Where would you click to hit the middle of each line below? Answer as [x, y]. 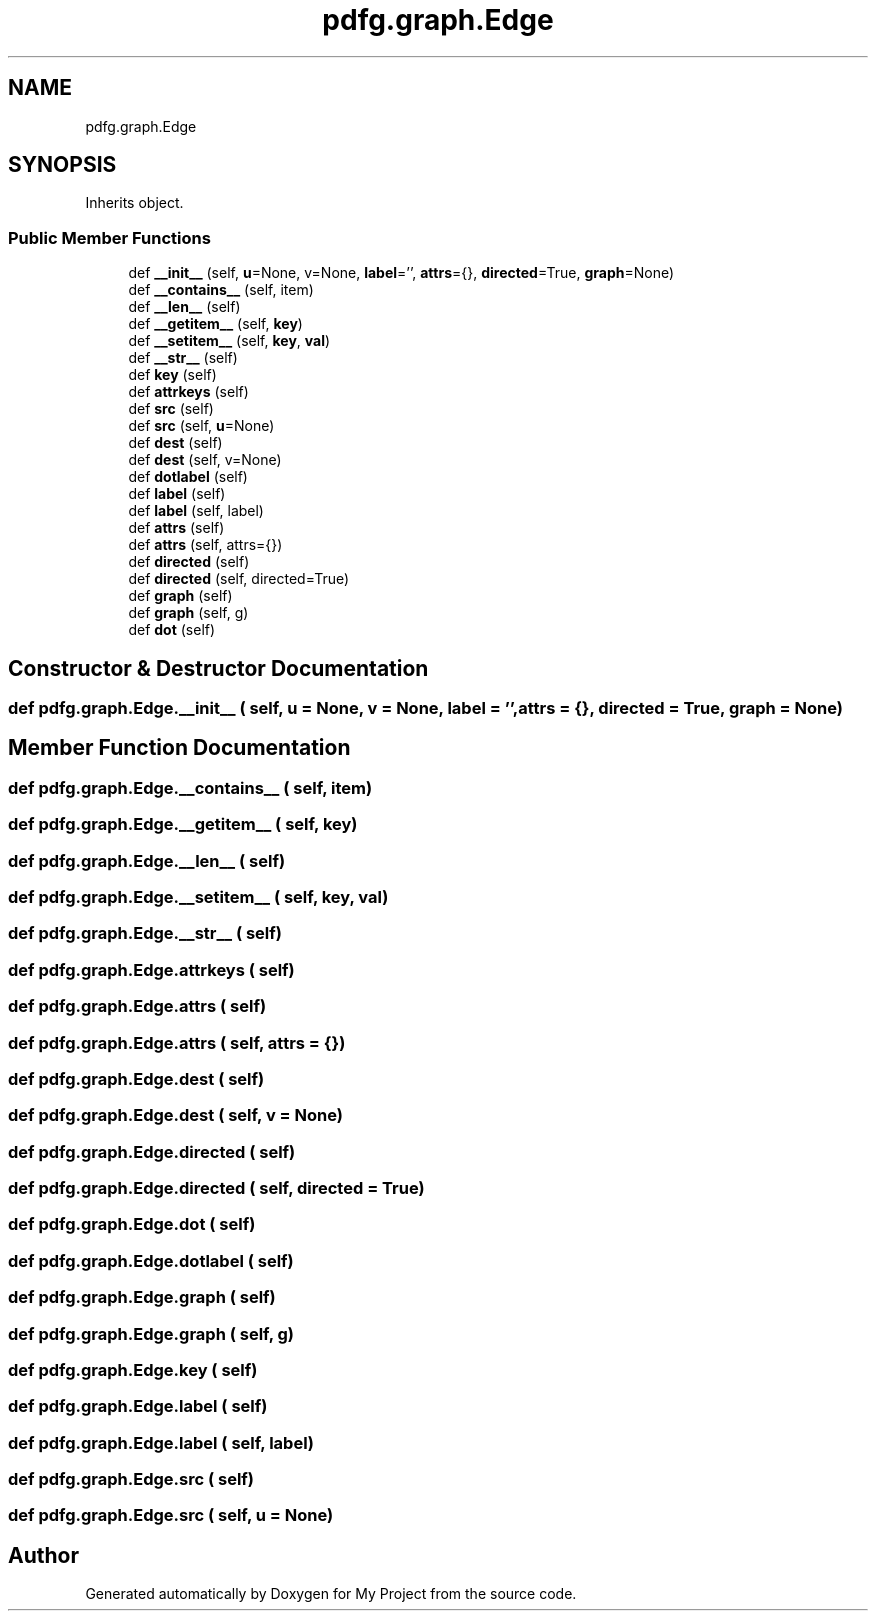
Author [43, 1555]
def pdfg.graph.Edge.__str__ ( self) [145, 933]
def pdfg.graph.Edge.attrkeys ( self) [151, 969]
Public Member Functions [109, 237]
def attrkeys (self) [188, 392]
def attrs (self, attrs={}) [205, 545]
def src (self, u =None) [201, 426]
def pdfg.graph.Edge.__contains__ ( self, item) [190, 787]
